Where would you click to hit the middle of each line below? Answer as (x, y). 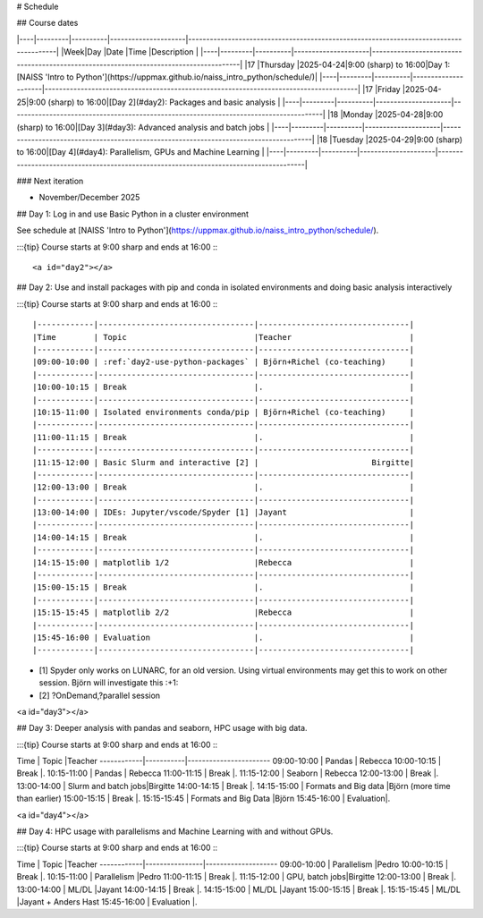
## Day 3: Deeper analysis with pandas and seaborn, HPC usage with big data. (162, 728)
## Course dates (47, 23)
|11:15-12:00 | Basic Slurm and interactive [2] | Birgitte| (224, 462)
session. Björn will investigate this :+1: (109, 683)
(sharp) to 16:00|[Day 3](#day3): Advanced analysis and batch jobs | (143, 127)
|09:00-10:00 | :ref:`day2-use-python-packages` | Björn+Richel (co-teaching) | (224, 362)
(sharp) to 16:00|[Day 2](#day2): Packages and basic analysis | (164, 102)
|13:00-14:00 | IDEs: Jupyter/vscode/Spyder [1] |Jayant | (224, 513)
